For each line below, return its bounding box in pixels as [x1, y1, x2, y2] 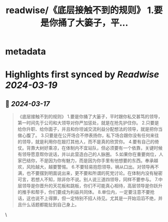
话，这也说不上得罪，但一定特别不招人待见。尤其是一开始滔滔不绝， [17, 195, 158, 201]
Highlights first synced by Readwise [5, 69, 159, 81]
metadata [5, 46, 46, 57]
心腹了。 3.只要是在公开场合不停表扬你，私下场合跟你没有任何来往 [22, 132, 159, 138]
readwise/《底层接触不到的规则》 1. [6, 5, 154, 16]
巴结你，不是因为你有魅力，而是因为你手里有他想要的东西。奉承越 [22, 158, 158, 164]
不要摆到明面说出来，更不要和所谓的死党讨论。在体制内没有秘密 [31, 170, 163, 176]
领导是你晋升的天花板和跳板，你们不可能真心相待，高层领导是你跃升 [22, 183, 163, 189]
